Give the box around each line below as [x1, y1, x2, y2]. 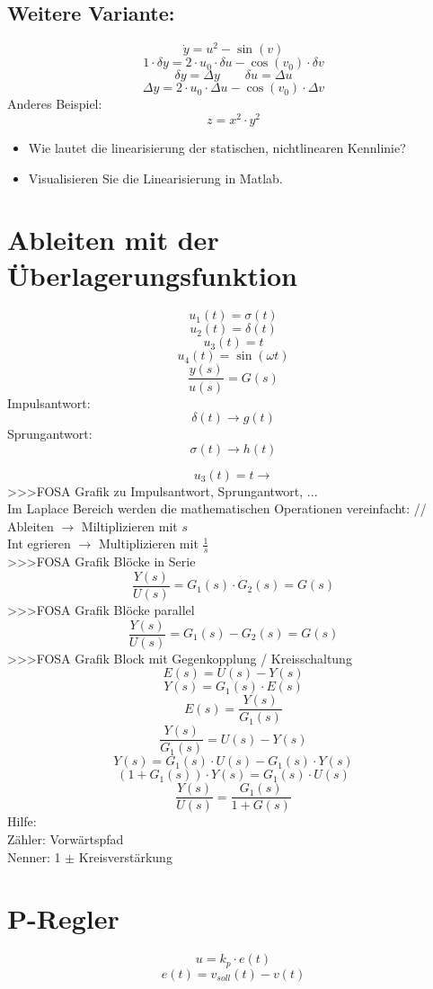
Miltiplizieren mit [81, 516, 178, 535]
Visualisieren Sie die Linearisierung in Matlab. [28, 168, 283, 187]
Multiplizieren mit [98, 534, 199, 553]
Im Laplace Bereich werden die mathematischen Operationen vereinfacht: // [7, 499, 427, 518]
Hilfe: [7, 812, 37, 831]
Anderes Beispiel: [7, 94, 102, 113]
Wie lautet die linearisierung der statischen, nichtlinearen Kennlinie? [28, 138, 406, 156]
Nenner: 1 [7, 847, 61, 866]
